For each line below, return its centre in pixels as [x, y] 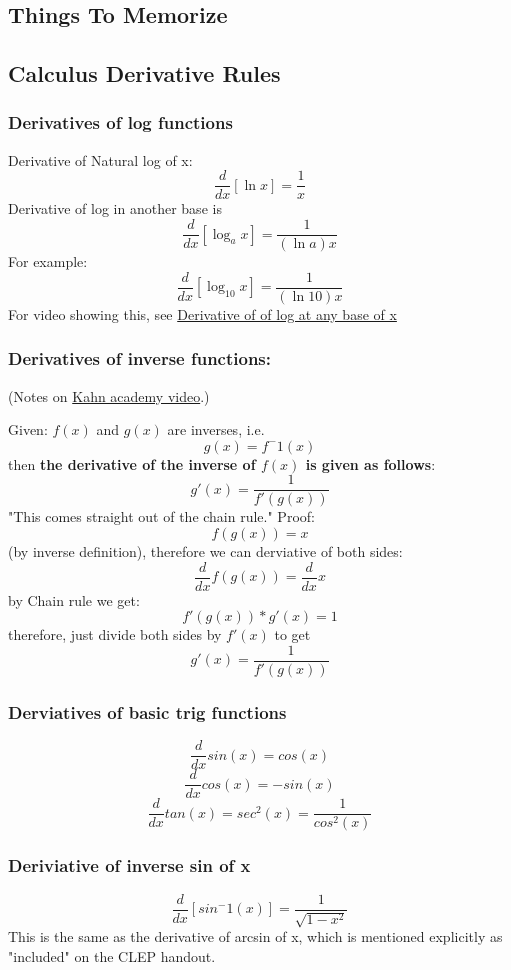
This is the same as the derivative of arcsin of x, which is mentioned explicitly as [255, 935]
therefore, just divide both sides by [115, 634]
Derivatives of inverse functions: [140, 358]
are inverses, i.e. [216, 429]
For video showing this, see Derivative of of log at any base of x [202, 313]
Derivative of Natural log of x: [100, 159]
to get [292, 634]
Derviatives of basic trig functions [147, 711]
